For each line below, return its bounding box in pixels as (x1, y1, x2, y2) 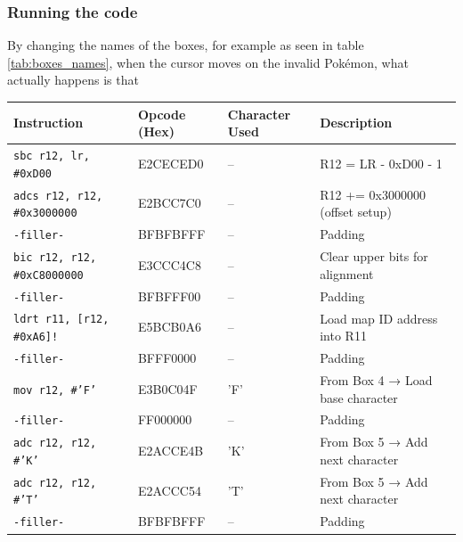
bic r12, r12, (13, 250, 97, 264)
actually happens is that (7, 70, 139, 89)
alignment (320, 264, 374, 283)
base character (320, 388, 398, 406)
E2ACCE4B (137, 441, 204, 460)
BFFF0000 (137, 349, 197, 367)
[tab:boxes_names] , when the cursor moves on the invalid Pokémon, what (7, 53, 409, 71)
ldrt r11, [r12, (13, 313, 110, 326)
